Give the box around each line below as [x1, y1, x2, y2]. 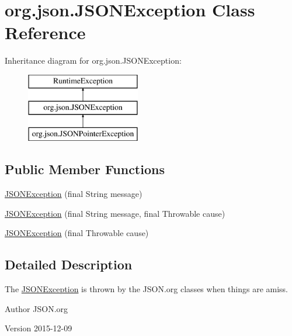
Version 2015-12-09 [5, 322, 72, 334]
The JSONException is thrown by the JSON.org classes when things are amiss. [5, 283, 288, 295]
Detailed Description [5, 255, 133, 273]
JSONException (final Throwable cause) [5, 227, 149, 239]
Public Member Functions [5, 160, 165, 178]
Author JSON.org [5, 302, 68, 314]
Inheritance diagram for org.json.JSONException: [5, 54, 182, 67]
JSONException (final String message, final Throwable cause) [5, 207, 225, 219]
